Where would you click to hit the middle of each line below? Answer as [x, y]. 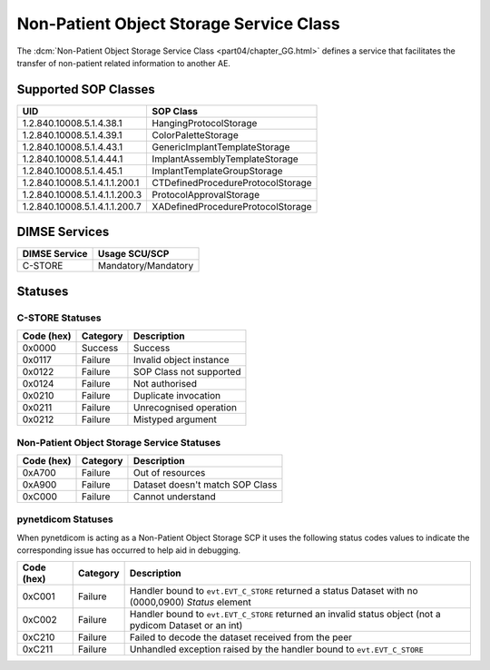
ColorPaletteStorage [196, 134]
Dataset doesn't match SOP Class [205, 484]
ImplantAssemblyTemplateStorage [225, 159]
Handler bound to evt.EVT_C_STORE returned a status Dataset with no [274, 591]
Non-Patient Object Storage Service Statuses [119, 442]
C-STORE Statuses [59, 318]
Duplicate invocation [177, 396]
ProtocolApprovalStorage [206, 194]
